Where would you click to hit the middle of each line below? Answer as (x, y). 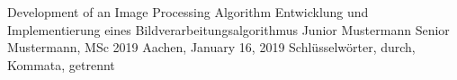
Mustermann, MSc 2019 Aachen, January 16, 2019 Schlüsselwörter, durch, (211, 47)
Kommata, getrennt (61, 64)
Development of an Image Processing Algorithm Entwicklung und (188, 12)
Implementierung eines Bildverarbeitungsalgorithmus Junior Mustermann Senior (228, 29)
